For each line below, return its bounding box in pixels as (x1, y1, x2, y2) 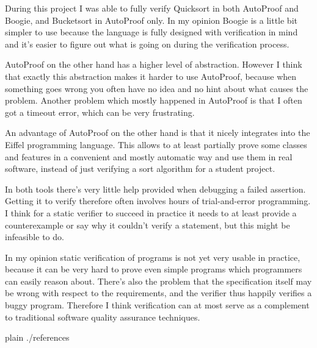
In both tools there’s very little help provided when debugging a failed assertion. (5, 182, 306, 195)
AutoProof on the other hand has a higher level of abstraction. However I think (5, 58, 302, 71)
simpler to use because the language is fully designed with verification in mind (5, 26, 298, 38)
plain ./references (5, 331, 70, 344)
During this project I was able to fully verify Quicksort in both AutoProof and (5, 2, 299, 14)
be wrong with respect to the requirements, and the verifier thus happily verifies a (5, 286, 312, 299)
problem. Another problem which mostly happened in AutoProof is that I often (5, 94, 302, 107)
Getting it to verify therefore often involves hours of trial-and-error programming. (5, 194, 311, 207)
